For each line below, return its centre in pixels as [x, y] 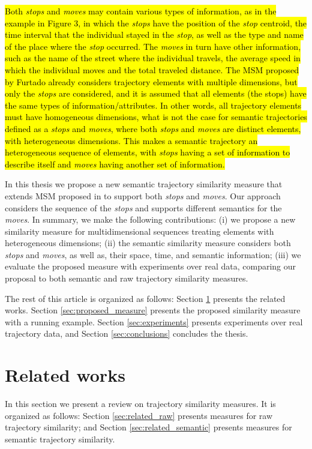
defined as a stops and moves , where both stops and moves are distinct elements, [153, 128]
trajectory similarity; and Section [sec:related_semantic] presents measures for [148, 427]
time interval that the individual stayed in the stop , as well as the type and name [154, 35]
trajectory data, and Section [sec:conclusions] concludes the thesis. [127, 333]
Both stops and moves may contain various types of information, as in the [141, 11]
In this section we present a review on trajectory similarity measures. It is [140, 404]
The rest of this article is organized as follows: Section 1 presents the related [145, 298]
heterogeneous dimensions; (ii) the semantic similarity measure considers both [148, 243]
